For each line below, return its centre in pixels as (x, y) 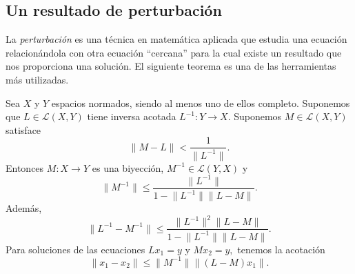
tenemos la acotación (281, 249)
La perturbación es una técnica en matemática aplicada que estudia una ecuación (176, 39)
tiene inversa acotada (132, 116)
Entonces (25, 167)
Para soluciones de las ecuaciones (75, 249)
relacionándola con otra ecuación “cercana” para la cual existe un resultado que (174, 52)
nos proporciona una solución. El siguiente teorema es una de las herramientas (171, 66)
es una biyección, (128, 167)
